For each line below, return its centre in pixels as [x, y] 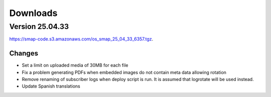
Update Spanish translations [51, 86]
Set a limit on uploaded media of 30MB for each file [75, 65]
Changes [24, 53]
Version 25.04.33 [39, 26]
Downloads [33, 13]
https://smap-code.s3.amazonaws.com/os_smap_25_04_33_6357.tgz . [81, 39]
